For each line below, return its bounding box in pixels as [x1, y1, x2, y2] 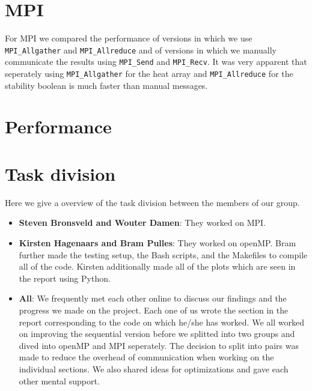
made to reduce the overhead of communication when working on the [19, 351, 274, 363]
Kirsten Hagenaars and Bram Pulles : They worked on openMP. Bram [19, 236, 296, 249]
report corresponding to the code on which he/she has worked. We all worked [19, 315, 304, 328]
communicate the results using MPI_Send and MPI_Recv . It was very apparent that [5, 55, 307, 68]
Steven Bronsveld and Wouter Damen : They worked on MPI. [19, 216, 266, 229]
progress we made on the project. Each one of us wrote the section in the [19, 303, 289, 316]
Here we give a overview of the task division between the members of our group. [5, 196, 300, 208]
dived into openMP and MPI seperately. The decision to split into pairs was [19, 339, 299, 351]
